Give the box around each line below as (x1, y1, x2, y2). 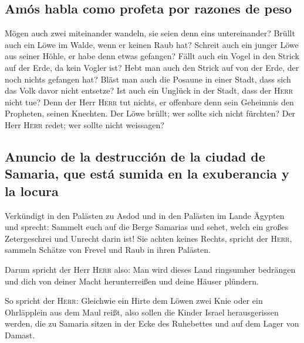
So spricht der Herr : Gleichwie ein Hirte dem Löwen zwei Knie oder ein (5, 294, 263, 307)
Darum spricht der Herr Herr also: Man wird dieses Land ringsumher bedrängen (5, 263, 296, 275)
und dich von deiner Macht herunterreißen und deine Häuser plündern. (5, 275, 259, 287)
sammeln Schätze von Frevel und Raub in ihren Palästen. (5, 243, 211, 256)
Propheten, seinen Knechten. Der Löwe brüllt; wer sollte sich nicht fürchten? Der (5, 107, 296, 119)
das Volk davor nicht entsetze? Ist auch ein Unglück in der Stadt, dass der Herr (5, 84, 293, 97)
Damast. (5, 328, 35, 341)
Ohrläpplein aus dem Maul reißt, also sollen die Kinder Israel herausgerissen (5, 306, 279, 318)
